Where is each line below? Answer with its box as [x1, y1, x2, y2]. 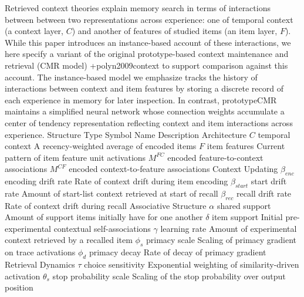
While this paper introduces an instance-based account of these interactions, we [5, 36, 291, 48]
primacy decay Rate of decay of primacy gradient [89, 246, 266, 258]
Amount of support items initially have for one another [5, 211, 203, 223]
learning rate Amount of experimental [160, 222, 297, 234]
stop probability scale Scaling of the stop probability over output [52, 269, 286, 282]
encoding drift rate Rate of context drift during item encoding [5, 175, 228, 187]
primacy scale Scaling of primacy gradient [146, 234, 297, 246]
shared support [217, 199, 271, 211]
